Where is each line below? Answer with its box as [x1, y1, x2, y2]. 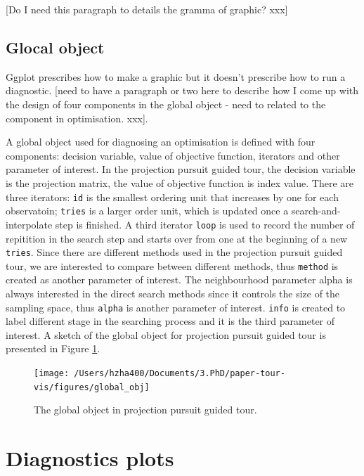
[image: [34, 368, 70, 379]
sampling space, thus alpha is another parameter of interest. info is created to [6, 300, 346, 314]
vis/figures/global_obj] [34, 382, 150, 392]
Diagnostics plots [6, 444, 174, 472]
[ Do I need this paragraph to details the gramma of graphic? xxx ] [6, 2, 288, 16]
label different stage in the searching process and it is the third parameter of [6, 314, 335, 328]
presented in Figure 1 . [6, 341, 100, 356]
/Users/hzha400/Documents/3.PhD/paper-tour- [74, 368, 285, 379]
